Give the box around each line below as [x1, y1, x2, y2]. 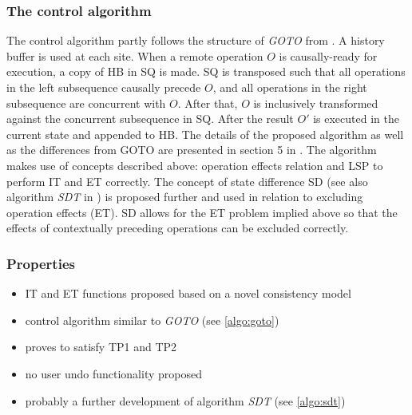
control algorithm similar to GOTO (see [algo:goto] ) [25, 311, 279, 328]
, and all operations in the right [212, 79, 367, 95]
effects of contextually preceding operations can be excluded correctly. [6, 219, 349, 236]
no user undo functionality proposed [25, 365, 202, 381]
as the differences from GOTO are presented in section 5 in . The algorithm [6, 141, 377, 158]
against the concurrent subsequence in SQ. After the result [6, 110, 294, 127]
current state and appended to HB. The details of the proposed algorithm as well [6, 125, 404, 142]
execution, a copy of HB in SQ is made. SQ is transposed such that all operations [6, 63, 406, 80]
